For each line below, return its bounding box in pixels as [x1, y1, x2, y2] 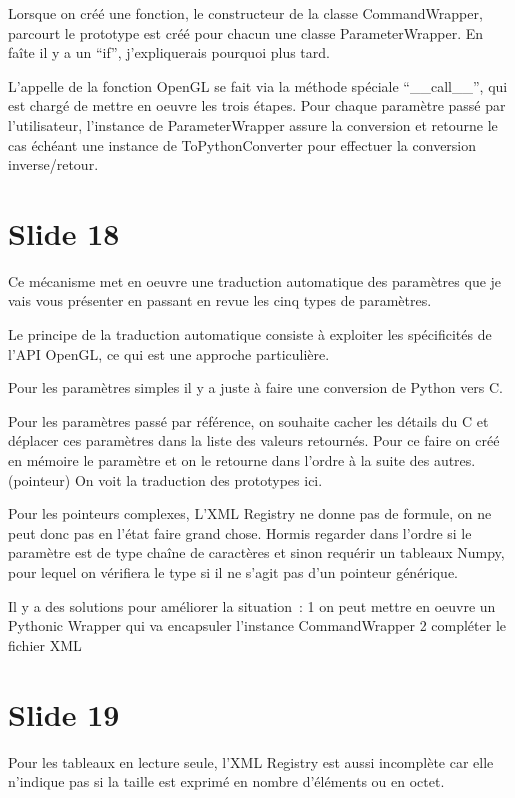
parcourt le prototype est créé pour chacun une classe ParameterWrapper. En [8, 22, 484, 43]
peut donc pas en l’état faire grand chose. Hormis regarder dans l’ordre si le [8, 522, 472, 543]
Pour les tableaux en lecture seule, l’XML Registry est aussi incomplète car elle [8, 751, 494, 772]
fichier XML [8, 634, 82, 655]
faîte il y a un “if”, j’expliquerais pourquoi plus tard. [8, 42, 330, 63]
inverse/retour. [8, 154, 99, 175]
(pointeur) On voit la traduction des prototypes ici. [8, 469, 323, 490]
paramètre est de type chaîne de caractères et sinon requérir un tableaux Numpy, [8, 542, 505, 563]
